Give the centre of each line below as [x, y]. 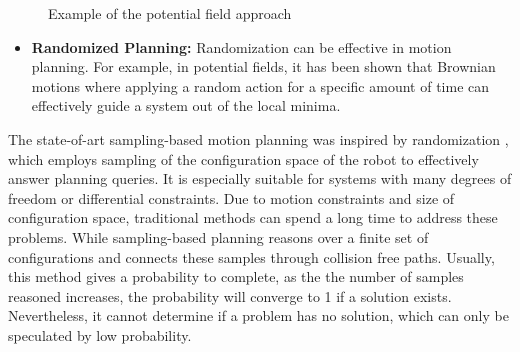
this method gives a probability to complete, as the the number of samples [236, 276]
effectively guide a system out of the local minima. [186, 105]
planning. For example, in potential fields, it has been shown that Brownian [263, 66]
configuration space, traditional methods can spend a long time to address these [253, 217]
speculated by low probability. [100, 334]
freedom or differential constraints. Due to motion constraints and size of [231, 197]
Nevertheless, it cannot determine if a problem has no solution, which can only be [258, 315]
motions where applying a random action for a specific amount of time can [260, 85]
